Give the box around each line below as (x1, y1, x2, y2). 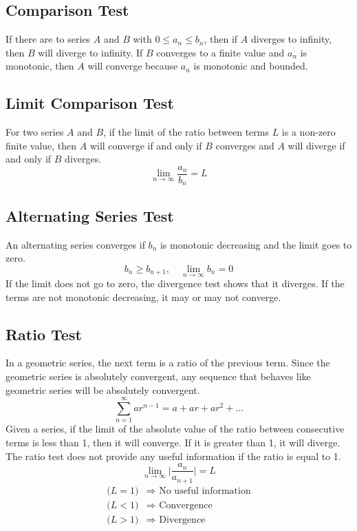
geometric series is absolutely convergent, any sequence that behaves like (6, 369, 311, 384)
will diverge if (288, 138, 345, 152)
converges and (215, 138, 274, 152)
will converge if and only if (89, 138, 202, 152)
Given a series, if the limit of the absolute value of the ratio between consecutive (6, 421, 345, 436)
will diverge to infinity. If (38, 45, 143, 59)
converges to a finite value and (156, 45, 285, 59)
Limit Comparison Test (6, 92, 174, 114)
